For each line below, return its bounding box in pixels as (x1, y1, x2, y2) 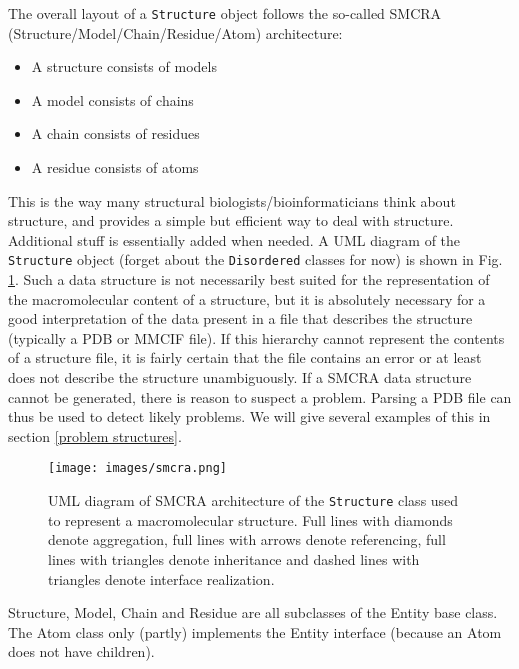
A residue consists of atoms (31, 157, 199, 178)
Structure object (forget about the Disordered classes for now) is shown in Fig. (8, 249, 503, 270)
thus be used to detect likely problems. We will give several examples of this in (8, 406, 491, 427)
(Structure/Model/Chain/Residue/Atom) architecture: (8, 22, 343, 43)
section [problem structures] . (8, 425, 182, 446)
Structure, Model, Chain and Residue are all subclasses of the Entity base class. (8, 602, 498, 623)
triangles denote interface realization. (48, 568, 275, 589)
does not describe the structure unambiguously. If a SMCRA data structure (8, 367, 472, 388)
